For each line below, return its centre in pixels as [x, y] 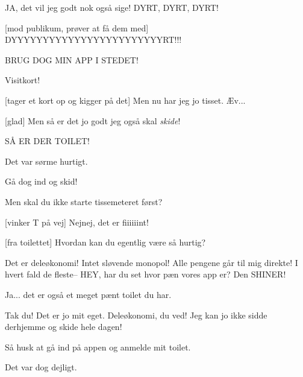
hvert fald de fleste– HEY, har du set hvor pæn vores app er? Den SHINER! [145, 274]
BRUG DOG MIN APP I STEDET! [72, 59]
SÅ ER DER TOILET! [47, 141]
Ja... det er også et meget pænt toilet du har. [88, 294]
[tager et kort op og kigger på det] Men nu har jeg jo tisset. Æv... [125, 100]
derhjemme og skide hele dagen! [64, 327]
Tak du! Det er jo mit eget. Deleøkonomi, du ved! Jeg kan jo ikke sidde [136, 315]
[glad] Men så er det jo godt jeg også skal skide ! [93, 120]
